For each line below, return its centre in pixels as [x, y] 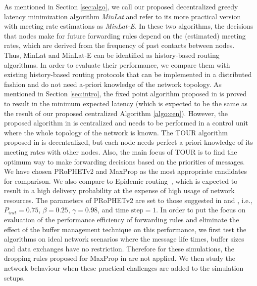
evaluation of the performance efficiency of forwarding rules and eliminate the [122, 220]
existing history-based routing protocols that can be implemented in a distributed [128, 74]
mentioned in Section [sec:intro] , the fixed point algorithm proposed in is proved [126, 94]
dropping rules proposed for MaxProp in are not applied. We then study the [120, 258]
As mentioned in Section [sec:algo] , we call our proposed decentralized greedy [121, 6]
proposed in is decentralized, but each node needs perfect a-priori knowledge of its [128, 142]
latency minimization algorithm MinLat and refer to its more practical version [123, 16]
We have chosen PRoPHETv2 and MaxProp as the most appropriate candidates [126, 171]
